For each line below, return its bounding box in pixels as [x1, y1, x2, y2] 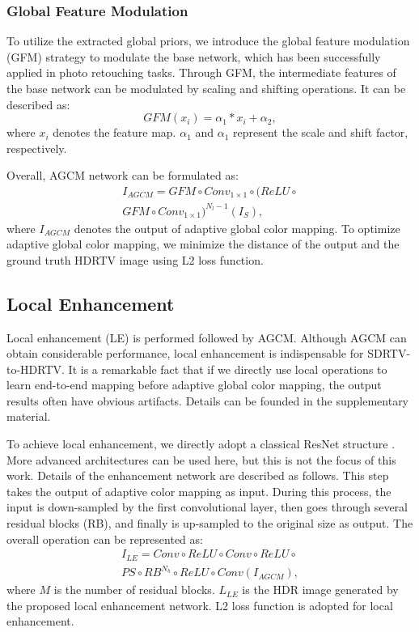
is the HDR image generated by [242, 581, 399, 598]
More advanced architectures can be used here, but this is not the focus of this [6, 451, 396, 468]
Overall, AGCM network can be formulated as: [6, 167, 239, 184]
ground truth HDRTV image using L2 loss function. [6, 251, 264, 268]
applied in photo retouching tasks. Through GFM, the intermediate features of [6, 64, 396, 81]
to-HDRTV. [6, 360, 65, 377]
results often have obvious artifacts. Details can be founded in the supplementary [6, 392, 409, 409]
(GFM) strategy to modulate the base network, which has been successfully [6, 48, 381, 65]
